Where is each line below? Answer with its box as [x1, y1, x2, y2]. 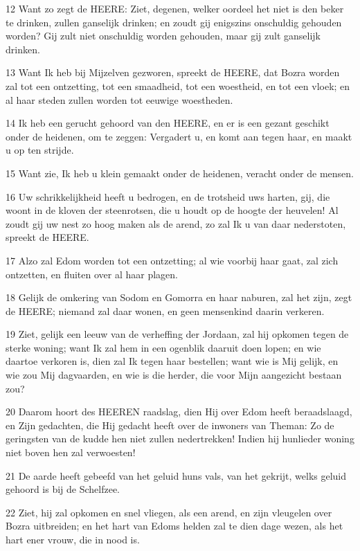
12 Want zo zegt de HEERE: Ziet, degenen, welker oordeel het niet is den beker [6, 1, 344, 15]
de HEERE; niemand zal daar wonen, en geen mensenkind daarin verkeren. [6, 303, 325, 318]
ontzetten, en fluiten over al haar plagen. [6, 267, 178, 281]
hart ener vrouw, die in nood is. [6, 532, 140, 546]
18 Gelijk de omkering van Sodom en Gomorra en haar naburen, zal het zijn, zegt [6, 290, 352, 305]
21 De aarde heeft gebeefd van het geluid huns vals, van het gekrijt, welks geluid [6, 468, 347, 482]
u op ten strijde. [6, 143, 74, 157]
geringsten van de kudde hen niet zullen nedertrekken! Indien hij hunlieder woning [6, 431, 354, 446]
